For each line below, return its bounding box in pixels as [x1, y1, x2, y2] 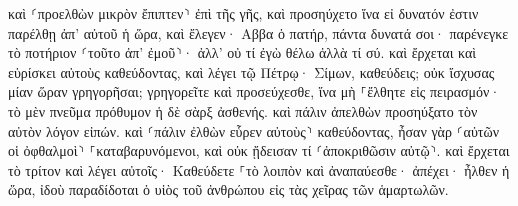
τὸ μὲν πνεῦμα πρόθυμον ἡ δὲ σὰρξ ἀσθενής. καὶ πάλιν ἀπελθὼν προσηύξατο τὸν [8, 100, 478, 121]
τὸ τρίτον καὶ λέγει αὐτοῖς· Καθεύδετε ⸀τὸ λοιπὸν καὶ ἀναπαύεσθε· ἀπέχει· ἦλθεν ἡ [8, 159, 510, 180]
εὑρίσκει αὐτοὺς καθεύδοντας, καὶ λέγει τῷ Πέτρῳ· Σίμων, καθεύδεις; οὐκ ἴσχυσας [8, 61, 495, 82]
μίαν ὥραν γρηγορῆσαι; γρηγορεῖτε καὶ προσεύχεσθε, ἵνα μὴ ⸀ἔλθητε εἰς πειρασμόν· [8, 81, 501, 102]
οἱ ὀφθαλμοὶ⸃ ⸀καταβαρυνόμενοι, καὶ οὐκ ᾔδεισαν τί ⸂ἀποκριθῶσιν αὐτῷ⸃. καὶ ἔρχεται [8, 140, 510, 161]
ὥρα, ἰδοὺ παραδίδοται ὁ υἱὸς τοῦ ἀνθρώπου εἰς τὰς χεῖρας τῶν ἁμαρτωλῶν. [8, 179, 449, 200]
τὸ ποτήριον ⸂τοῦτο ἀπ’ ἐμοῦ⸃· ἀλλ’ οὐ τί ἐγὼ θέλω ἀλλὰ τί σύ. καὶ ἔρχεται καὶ [8, 42, 477, 63]
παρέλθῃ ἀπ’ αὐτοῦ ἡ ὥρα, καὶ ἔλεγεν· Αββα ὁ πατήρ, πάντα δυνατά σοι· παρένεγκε [8, 22, 509, 43]
